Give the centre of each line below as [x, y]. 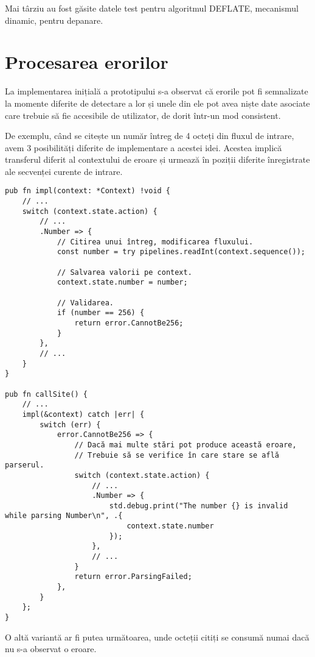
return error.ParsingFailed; [133, 577]
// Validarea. [85, 303]
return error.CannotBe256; [129, 323]
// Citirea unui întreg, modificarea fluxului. [155, 242]
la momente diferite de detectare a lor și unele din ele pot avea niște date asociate [157, 103]
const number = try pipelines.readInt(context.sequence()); [181, 252]
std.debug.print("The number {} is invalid [199, 506]
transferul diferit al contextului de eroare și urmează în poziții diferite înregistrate [157, 159]
